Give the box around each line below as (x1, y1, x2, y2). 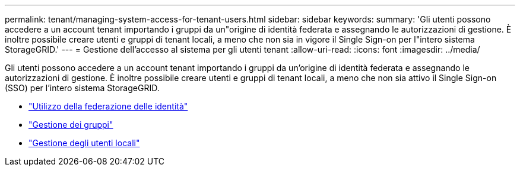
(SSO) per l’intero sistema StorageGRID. (5, 83, 160, 93)
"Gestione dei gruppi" (28, 120, 113, 130)
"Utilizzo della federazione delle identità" (28, 101, 188, 111)
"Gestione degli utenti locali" (28, 138, 140, 148)
